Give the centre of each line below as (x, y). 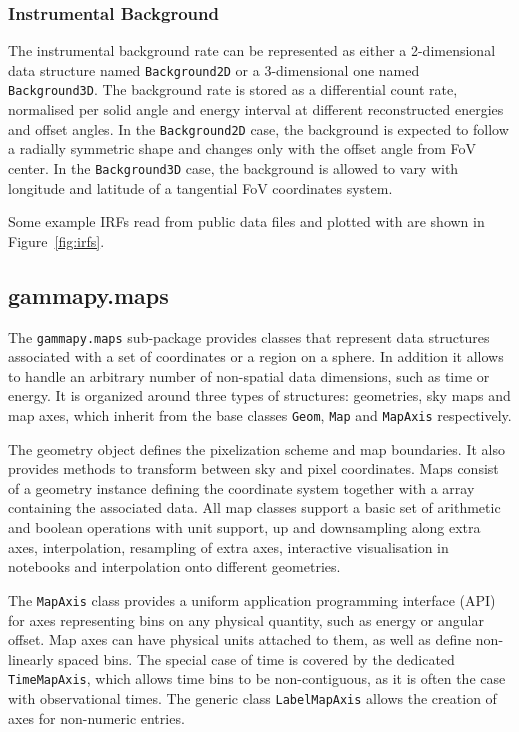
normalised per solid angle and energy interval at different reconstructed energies (256, 109)
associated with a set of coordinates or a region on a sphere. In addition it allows (256, 356)
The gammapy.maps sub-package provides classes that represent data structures (249, 336)
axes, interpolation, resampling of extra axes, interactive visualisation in (228, 546)
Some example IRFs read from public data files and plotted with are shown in (246, 221)
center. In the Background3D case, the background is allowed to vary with (233, 167)
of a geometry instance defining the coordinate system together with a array (241, 487)
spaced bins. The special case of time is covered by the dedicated (256, 658)
